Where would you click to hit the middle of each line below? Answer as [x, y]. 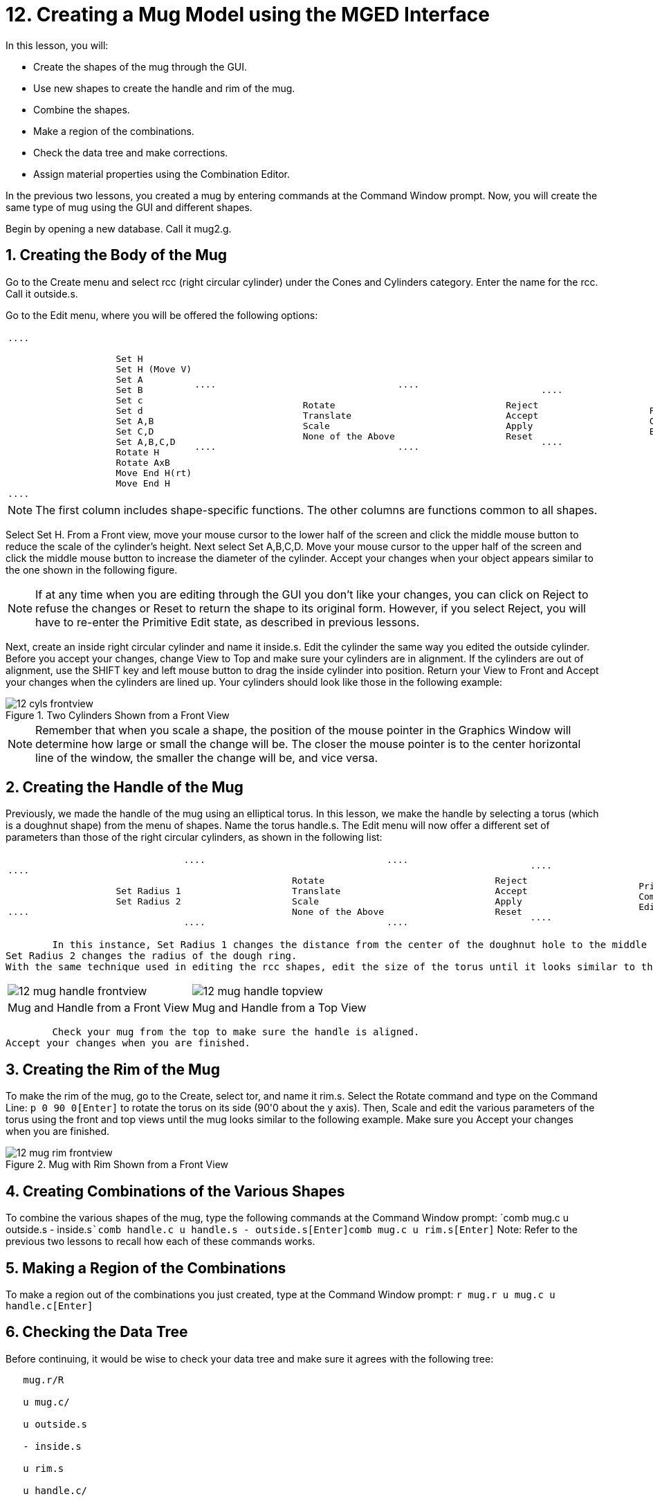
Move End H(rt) [154, 473]
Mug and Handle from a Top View [279, 1008]
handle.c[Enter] [49, 1306]
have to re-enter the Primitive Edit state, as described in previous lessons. [228, 622]
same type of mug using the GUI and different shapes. [129, 207]
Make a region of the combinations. [114, 131]
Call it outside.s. [42, 293]
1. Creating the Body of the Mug [117, 255]
